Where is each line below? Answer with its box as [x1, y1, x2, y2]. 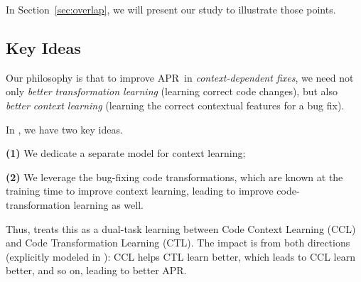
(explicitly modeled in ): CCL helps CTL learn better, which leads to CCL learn [6, 249, 356, 264]
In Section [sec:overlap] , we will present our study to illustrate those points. [6, 2, 336, 16]
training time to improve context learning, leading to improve [6, 183, 274, 198]
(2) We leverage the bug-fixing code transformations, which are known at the [6, 169, 343, 184]
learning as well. [73, 197, 144, 212]
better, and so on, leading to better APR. [6, 263, 187, 278]
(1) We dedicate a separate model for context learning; [6, 146, 246, 161]
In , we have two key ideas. [6, 121, 123, 136]
